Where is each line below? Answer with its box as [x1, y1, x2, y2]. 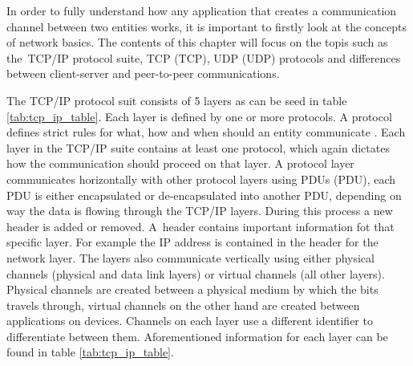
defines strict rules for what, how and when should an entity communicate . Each [6, 124, 406, 140]
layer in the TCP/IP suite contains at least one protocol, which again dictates [6, 139, 390, 156]
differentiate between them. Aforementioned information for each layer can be [6, 327, 388, 344]
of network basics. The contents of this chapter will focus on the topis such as [6, 34, 388, 51]
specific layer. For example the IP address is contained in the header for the [6, 234, 379, 250]
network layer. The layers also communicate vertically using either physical [6, 249, 375, 266]
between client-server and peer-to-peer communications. [6, 65, 280, 82]
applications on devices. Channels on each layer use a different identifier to [6, 312, 373, 329]
